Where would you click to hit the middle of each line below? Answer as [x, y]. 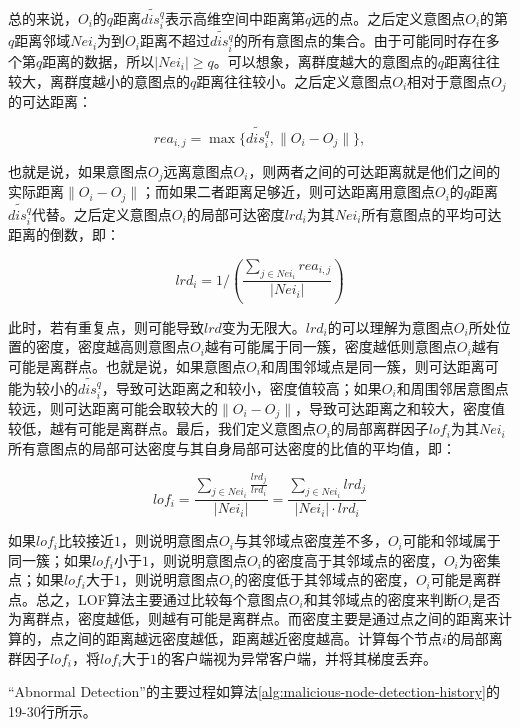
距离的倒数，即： [64, 234]
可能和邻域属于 [451, 540]
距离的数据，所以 [98, 60]
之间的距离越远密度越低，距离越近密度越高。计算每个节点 [252, 638]
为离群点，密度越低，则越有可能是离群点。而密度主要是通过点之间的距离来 [253, 618]
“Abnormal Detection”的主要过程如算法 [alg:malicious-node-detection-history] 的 [254, 691]
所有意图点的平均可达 [431, 213]
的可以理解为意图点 [390, 326]
